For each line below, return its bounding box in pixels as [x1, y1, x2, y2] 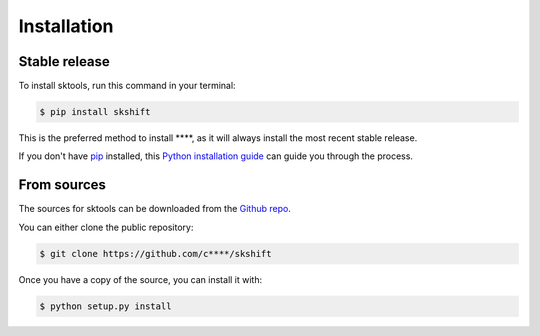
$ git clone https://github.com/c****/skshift [39, 248, 272, 259]
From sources [18, 176, 107, 194]
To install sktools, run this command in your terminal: [18, 80, 236, 92]
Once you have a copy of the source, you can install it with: [18, 273, 263, 285]
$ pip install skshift [39, 106, 151, 118]
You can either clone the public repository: [18, 221, 194, 233]
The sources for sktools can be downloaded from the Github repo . [18, 203, 292, 215]
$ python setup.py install [39, 300, 172, 312]
